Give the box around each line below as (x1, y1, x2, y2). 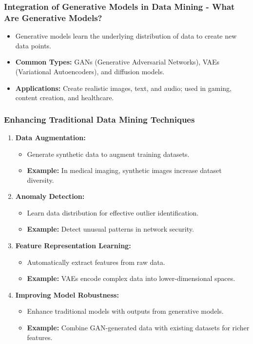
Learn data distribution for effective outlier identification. (27, 207, 199, 217)
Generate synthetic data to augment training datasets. (27, 149, 190, 159)
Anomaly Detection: (15, 191, 85, 201)
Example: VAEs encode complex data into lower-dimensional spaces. (27, 273, 235, 283)
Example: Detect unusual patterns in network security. (27, 224, 194, 234)
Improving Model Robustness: (15, 289, 119, 300)
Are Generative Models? (4, 11, 102, 23)
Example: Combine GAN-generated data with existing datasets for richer (27, 322, 250, 333)
